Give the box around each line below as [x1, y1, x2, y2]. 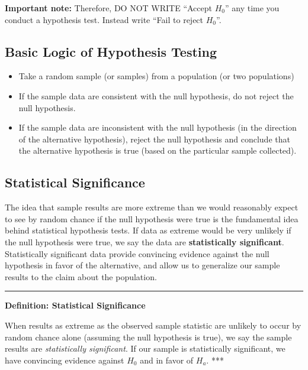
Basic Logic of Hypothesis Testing [5, 42, 217, 60]
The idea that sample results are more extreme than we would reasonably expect [5, 201, 299, 213]
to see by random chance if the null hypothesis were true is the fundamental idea [5, 212, 299, 225]
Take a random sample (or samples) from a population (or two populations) [18, 70, 294, 82]
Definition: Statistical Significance [5, 299, 146, 311]
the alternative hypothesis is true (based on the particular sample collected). [18, 144, 297, 157]
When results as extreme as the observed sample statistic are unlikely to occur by [5, 319, 301, 331]
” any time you [224, 2, 280, 14]
